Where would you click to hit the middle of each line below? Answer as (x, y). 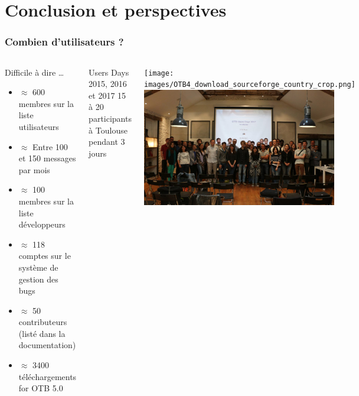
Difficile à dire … (35, 72)
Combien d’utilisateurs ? (64, 42)
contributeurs (43, 322)
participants (110, 118)
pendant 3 (107, 142)
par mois (34, 169)
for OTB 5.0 (41, 388)
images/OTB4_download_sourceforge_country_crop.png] (249, 85)
